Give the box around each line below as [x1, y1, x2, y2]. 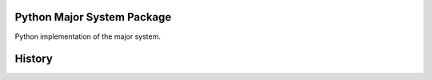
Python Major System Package [14, 10, 172, 24]
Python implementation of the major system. [14, 32, 162, 41]
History [14, 52, 54, 66]
